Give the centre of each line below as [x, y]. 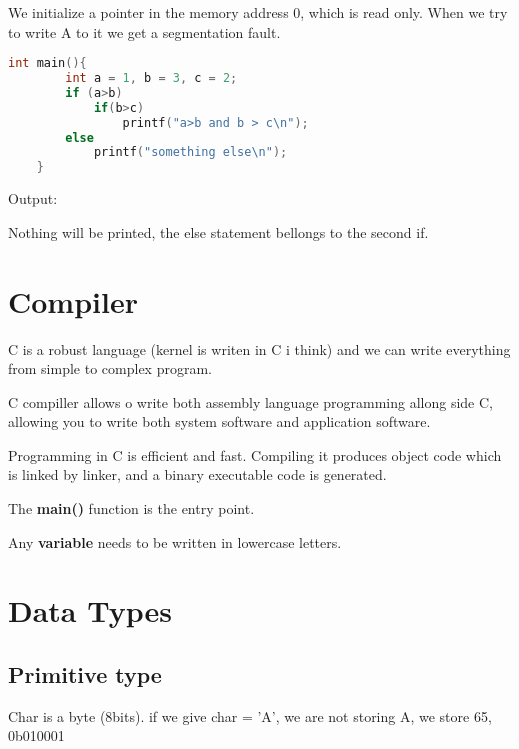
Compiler [73, 300]
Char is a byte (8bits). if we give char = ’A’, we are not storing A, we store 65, [250, 715]
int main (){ [47, 63]
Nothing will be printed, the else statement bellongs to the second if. [218, 231]
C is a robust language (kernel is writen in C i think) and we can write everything [259, 348]
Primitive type [85, 674]
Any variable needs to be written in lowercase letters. [175, 541]
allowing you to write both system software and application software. [219, 421]
